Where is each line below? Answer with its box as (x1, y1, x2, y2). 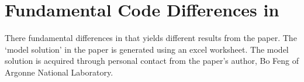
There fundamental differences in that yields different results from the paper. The (5, 32, 297, 44)
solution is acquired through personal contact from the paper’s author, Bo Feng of (5, 54, 299, 67)
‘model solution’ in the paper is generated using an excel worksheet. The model (5, 43, 289, 55)
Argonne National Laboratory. (5, 66, 113, 78)
